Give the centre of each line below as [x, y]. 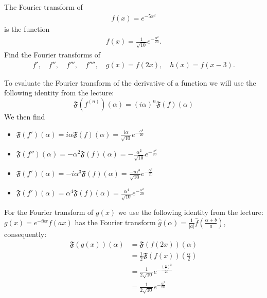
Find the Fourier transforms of [52, 55]
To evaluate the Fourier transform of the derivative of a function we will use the [130, 82]
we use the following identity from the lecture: [191, 212]
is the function [27, 29]
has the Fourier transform [115, 222]
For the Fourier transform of [49, 212]
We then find [25, 116]
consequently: [25, 234]
